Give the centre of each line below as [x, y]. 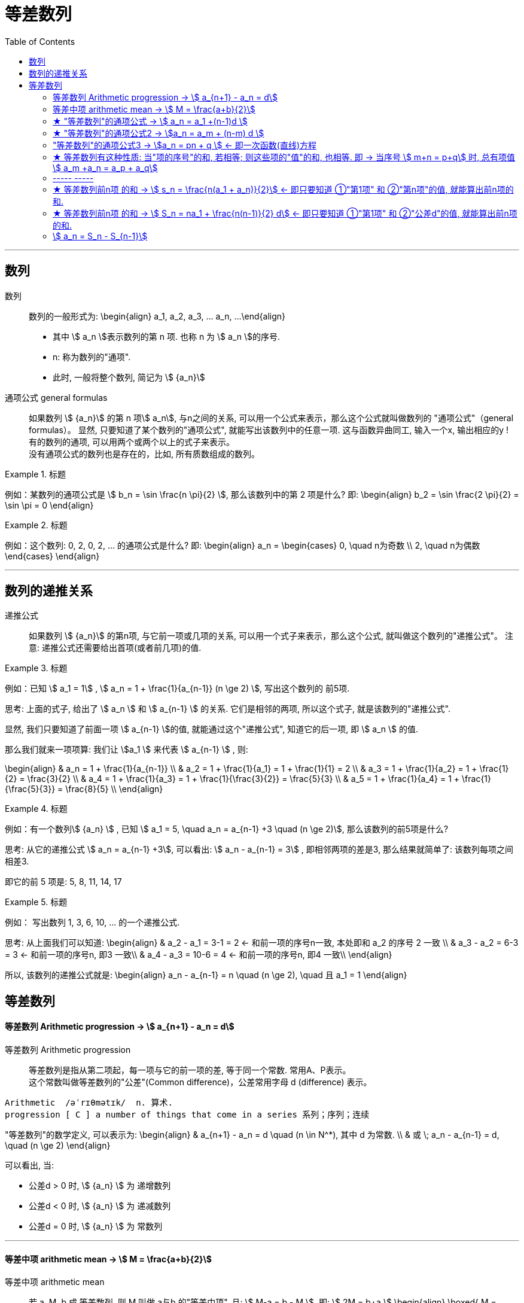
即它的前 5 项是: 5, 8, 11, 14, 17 [63, 882]
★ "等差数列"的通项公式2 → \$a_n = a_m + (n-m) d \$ [159, 133]
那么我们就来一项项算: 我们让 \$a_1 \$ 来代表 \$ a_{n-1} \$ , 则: [127, 750]
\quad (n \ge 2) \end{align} [58, 1146]
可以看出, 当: [30, 1165]
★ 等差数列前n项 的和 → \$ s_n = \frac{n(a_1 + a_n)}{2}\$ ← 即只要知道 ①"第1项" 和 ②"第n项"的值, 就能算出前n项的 [283, 189]
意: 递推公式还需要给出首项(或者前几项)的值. [115, 648]
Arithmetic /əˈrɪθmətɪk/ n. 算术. [89, 1103]
